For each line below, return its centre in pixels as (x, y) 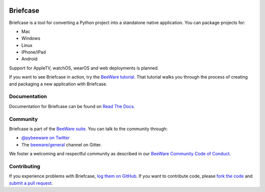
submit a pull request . (31, 183)
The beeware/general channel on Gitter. (62, 144)
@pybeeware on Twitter (45, 138)
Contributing (25, 166)
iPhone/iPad (34, 52)
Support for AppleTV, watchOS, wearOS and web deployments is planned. (84, 68)
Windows (31, 38)
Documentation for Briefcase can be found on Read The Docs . (72, 106)
